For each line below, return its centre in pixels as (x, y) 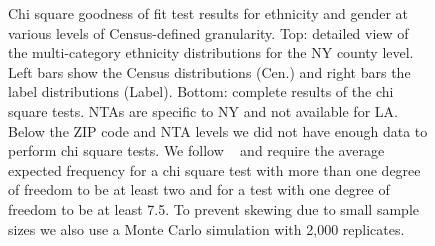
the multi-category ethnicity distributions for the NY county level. (211, 52)
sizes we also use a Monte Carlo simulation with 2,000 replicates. (206, 228)
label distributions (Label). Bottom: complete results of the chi (201, 91)
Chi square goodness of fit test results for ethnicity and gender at (208, 13)
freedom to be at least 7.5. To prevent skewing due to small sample (213, 208)
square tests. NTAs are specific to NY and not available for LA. (203, 110)
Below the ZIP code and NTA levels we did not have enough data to (218, 130)
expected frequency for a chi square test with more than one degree (214, 169)
